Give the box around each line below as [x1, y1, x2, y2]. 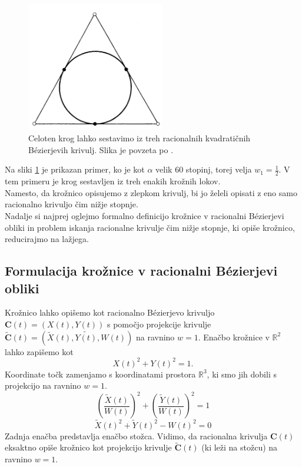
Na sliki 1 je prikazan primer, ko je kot [5, 163, 145, 175]
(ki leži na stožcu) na [201, 441, 278, 453]
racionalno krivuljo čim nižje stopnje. [5, 198, 138, 210]
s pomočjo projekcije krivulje [107, 318, 211, 330]
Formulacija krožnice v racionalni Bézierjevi [5, 261, 278, 280]
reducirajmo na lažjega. [5, 233, 89, 245]
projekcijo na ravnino [5, 379, 81, 392]
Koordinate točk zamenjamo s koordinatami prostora [5, 367, 196, 380]
